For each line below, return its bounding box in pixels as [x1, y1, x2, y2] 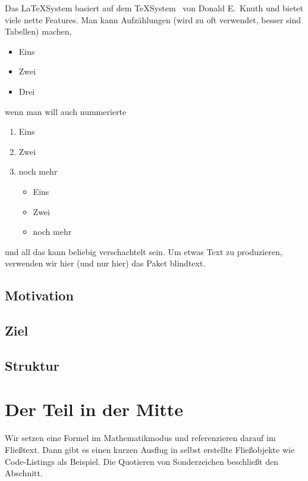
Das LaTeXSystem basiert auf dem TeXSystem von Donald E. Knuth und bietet [5, 2, 304, 14]
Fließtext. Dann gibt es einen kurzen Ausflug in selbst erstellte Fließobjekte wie [5, 443, 295, 455]
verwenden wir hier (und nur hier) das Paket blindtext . [5, 257, 206, 269]
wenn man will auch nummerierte [5, 105, 127, 117]
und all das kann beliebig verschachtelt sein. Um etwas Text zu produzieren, [5, 245, 282, 257]
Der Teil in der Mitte [5, 397, 183, 421]
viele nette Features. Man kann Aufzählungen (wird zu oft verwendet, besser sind [5, 13, 301, 26]
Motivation [5, 286, 74, 305]
